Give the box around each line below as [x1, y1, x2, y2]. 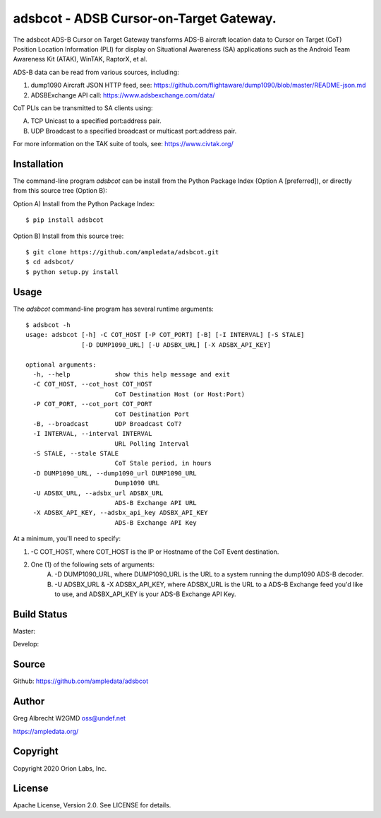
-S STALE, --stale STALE [32, 449, 119, 458]
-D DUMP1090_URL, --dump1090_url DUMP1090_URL [32, 469, 197, 477]
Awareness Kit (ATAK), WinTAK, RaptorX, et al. [13, 55, 147, 64]
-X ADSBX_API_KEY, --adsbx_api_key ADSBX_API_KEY [32, 509, 208, 517]
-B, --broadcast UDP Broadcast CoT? [32, 420, 183, 427]
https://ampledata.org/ [13, 727, 79, 735]
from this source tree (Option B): [13, 186, 107, 195]
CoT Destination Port [114, 410, 190, 418]
